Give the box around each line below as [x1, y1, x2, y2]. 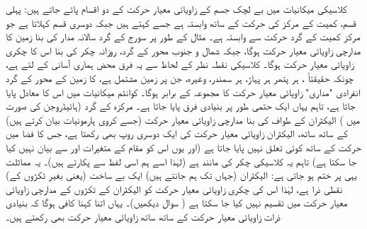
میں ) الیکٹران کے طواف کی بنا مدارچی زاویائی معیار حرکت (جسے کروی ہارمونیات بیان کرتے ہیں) [6, 112, 360, 127]
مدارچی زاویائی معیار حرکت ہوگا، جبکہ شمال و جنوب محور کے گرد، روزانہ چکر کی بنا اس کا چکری [6, 42, 361, 57]
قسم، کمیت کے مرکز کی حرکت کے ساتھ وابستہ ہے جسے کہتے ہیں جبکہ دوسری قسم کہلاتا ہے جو [6, 15, 356, 30]
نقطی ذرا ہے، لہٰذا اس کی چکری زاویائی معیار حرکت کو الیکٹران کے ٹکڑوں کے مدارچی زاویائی [6, 181, 343, 196]
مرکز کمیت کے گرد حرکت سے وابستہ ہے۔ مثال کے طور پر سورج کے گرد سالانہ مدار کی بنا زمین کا [6, 29, 361, 44]
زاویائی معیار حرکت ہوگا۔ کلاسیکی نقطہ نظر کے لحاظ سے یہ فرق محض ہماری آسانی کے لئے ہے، [6, 57, 354, 71]
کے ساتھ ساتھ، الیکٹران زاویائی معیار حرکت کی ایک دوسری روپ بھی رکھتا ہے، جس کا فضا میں [6, 126, 348, 141]
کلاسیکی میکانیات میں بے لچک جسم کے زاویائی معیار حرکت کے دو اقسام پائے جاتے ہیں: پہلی [6, 1, 347, 16]
